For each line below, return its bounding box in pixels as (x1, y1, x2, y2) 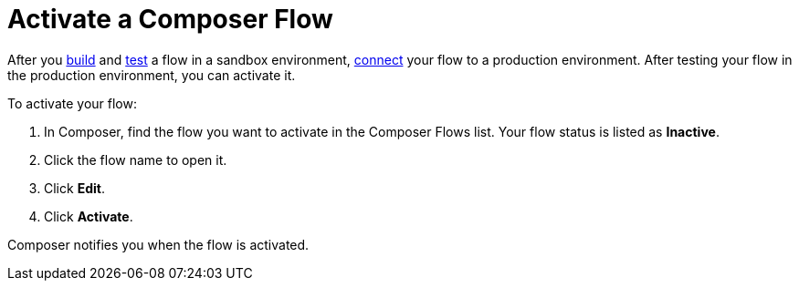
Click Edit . (44, 180, 105, 196)
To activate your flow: (7, 95, 137, 111)
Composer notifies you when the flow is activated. (7, 236, 310, 252)
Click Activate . (44, 208, 133, 224)
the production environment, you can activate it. (7, 67, 296, 83)
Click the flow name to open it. (44, 151, 227, 168)
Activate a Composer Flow (7, 4, 333, 35)
